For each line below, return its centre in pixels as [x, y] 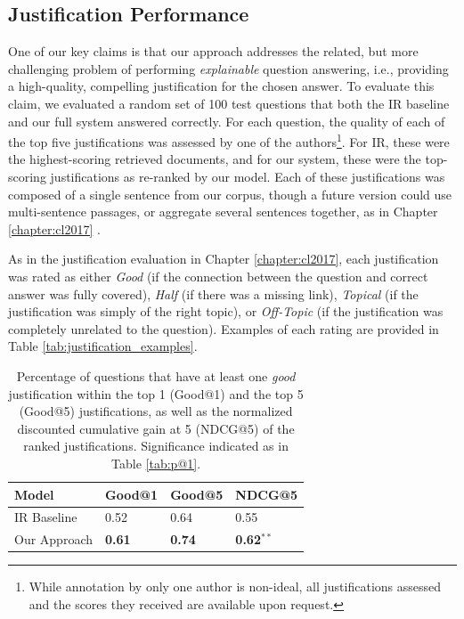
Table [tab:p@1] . [156, 463]
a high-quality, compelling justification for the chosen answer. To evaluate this [221, 86]
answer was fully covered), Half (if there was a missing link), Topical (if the [213, 293]
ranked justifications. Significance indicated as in [156, 446]
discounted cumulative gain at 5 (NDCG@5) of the [156, 428]
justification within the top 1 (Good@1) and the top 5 [156, 393]
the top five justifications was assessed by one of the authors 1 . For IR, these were [229, 140]
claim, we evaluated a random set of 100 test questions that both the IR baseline [229, 103]
